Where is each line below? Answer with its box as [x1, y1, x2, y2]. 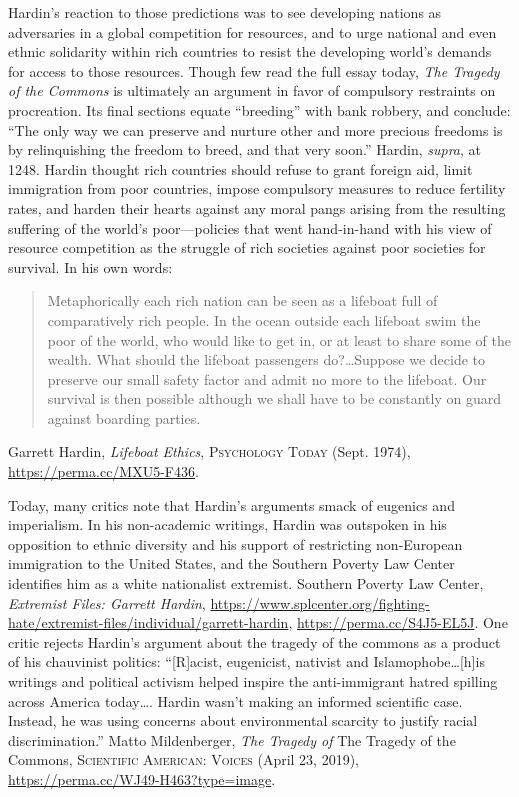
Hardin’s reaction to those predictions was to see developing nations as [8, 2, 442, 22]
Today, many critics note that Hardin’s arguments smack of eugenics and [8, 494, 455, 515]
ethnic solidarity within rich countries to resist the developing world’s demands [8, 41, 492, 62]
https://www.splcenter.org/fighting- [210, 592, 430, 613]
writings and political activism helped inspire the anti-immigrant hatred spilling [8, 671, 498, 691]
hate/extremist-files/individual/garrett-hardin [8, 612, 289, 633]
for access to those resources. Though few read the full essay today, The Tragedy [8, 60, 500, 81]
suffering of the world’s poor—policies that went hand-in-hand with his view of [8, 217, 492, 238]
